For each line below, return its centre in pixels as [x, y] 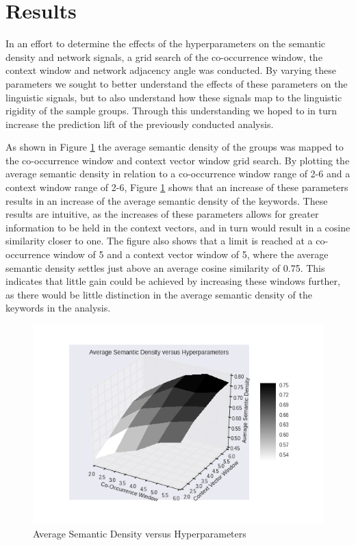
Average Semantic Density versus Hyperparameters [140, 534]
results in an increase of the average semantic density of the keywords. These [167, 200]
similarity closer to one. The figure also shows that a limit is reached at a [159, 241]
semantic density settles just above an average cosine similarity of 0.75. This [165, 267]
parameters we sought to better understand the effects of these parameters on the [177, 83]
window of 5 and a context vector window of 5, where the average [191, 254]
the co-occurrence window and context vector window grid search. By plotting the [178, 160]
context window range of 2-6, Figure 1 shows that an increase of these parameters [177, 187]
